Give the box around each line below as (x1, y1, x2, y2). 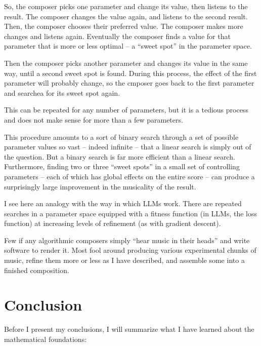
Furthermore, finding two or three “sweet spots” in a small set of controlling (4, 161, 240, 172)
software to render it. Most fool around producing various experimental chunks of (4, 245, 256, 255)
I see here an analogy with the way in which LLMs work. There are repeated (4, 198, 242, 209)
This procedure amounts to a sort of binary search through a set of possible (4, 131, 239, 142)
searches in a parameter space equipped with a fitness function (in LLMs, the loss (4, 208, 257, 218)
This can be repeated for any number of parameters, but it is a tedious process (4, 104, 248, 115)
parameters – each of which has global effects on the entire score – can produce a (4, 171, 255, 181)
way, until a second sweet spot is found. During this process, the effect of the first (4, 67, 257, 78)
